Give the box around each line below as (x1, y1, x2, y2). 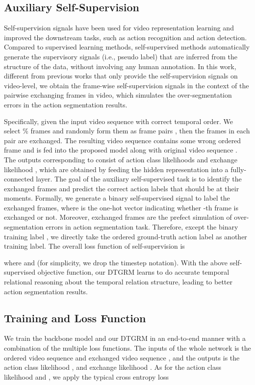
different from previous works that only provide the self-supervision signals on (4, 71, 238, 81)
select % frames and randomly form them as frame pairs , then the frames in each (4, 126, 250, 136)
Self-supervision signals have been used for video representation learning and (4, 23, 234, 33)
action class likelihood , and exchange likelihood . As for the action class (4, 362, 221, 372)
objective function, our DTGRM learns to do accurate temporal (37, 267, 229, 277)
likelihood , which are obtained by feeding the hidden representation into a (4, 164, 229, 174)
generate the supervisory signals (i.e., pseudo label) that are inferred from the (4, 51, 237, 61)
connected (4, 174, 34, 184)
